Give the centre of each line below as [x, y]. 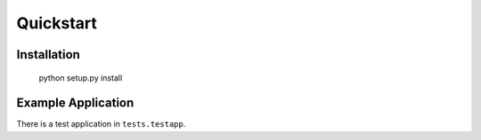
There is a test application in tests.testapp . [101, 124]
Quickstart [57, 23]
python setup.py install [81, 78]
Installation [48, 54]
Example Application [75, 103]
